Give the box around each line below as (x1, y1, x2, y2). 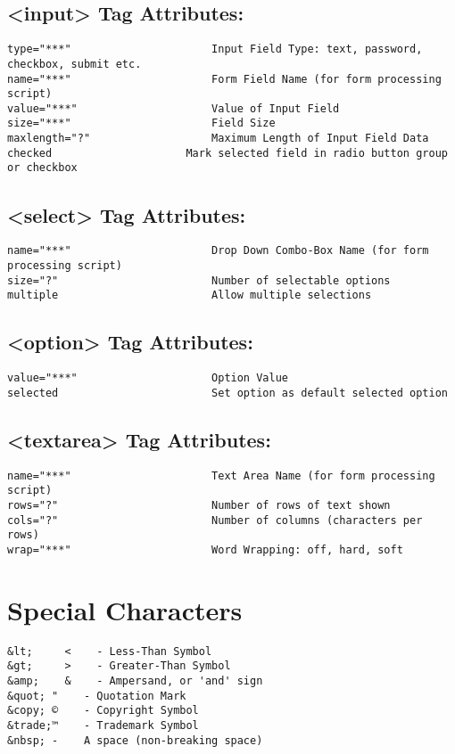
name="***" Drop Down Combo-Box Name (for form (7, 244, 429, 258)
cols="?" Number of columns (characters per (7, 513, 423, 527)
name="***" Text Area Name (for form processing (7, 469, 435, 482)
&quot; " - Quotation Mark (7, 689, 186, 702)
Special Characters (7, 591, 243, 627)
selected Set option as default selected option (7, 386, 448, 399)
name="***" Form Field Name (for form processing (7, 72, 442, 86)
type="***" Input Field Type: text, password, (7, 43, 423, 56)
